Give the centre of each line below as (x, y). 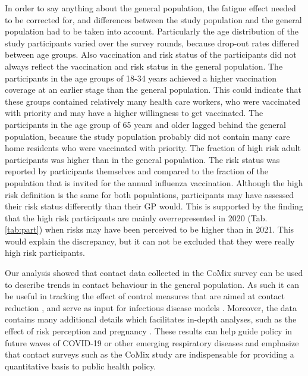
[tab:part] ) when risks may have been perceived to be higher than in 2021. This (150, 229)
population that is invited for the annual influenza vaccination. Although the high (154, 182)
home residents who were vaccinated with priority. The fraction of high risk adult (153, 148)
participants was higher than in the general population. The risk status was (142, 159)
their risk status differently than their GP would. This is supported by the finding (154, 206)
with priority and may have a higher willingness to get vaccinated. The (134, 113)
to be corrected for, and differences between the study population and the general (153, 19)
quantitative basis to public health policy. (81, 366)
